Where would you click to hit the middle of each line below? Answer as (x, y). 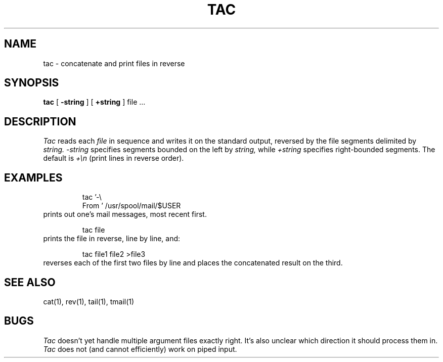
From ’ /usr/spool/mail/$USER (131, 206)
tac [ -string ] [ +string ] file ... (94, 102)
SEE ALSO (30, 282)
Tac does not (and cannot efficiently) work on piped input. (140, 349)
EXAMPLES (33, 177)
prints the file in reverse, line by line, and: (112, 239)
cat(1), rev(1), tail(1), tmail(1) (89, 301)
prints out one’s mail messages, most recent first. (125, 214)
